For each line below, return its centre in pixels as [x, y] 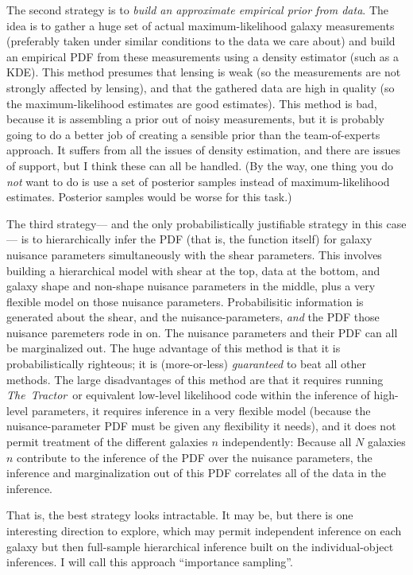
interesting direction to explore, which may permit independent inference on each [204, 530]
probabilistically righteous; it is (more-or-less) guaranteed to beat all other [186, 364]
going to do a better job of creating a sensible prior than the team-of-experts [193, 134]
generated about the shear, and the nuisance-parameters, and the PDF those [193, 317]
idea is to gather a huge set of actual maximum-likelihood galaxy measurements [201, 25]
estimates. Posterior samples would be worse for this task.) [149, 197]
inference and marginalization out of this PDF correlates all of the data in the [197, 473]
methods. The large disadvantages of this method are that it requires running [195, 379]
